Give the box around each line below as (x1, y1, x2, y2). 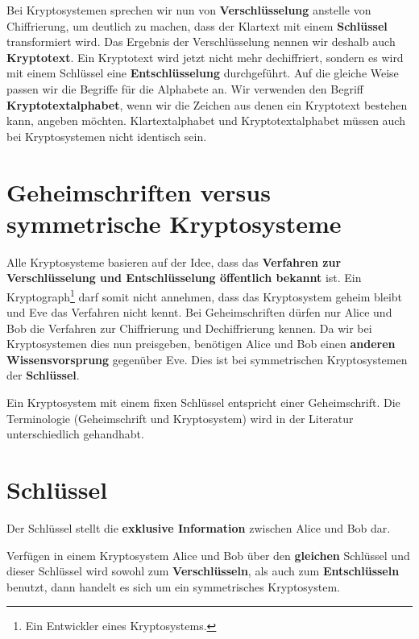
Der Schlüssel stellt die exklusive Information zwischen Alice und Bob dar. (6, 519, 391, 536)
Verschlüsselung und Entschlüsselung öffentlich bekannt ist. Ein (6, 269, 362, 286)
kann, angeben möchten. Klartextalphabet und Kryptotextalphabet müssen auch (6, 112, 405, 129)
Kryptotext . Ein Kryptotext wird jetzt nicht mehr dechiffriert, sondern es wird (6, 48, 404, 65)
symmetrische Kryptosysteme (6, 206, 342, 239)
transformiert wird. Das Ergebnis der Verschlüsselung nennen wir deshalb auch (6, 33, 396, 50)
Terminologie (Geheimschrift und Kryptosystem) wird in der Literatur (6, 409, 354, 426)
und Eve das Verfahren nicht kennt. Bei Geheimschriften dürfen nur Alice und (6, 304, 392, 321)
